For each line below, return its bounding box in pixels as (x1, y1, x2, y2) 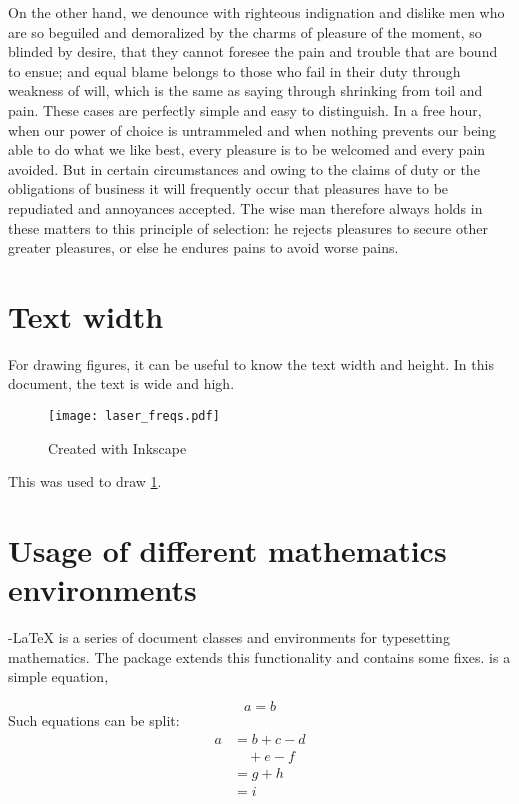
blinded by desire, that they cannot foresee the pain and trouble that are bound (8, 41, 498, 62)
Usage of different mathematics (8, 530, 447, 571)
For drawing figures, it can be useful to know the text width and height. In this (8, 353, 494, 374)
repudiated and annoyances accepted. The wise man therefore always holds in (8, 197, 483, 218)
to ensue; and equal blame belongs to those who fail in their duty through (8, 60, 461, 81)
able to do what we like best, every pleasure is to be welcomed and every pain (8, 139, 486, 160)
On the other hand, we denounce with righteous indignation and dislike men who (8, 2, 505, 22)
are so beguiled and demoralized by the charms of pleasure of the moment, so (8, 21, 482, 42)
